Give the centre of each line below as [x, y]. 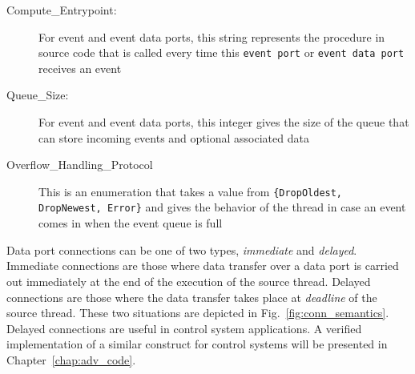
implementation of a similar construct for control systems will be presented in [197, 344]
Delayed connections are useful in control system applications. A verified [184, 328]
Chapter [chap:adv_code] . [71, 359]
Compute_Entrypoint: [62, 10]
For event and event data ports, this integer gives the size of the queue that [224, 122]
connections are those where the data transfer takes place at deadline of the [192, 297]
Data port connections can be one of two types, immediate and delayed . [182, 249]
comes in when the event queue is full [131, 223]
